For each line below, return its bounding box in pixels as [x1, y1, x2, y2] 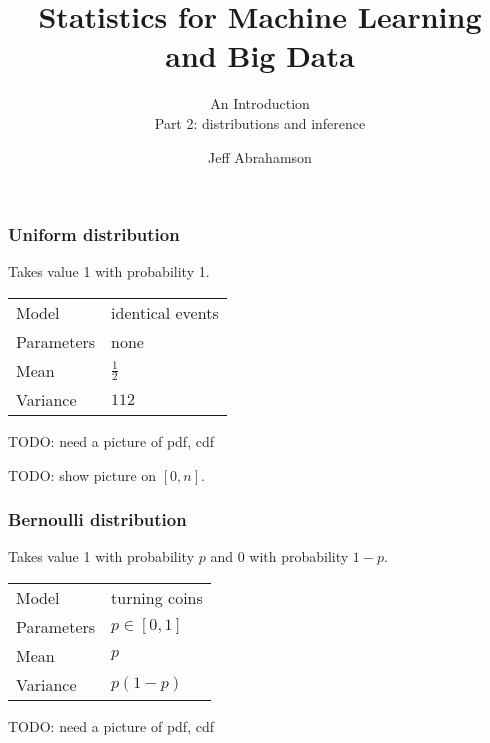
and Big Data [165, 35, 355, 76]
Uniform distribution [8, 222, 180, 247]
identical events [111, 300, 219, 324]
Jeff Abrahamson [208, 146, 312, 167]
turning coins [111, 585, 203, 609]
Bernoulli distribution [8, 507, 187, 532]
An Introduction [210, 93, 310, 114]
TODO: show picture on [8, 464, 157, 485]
